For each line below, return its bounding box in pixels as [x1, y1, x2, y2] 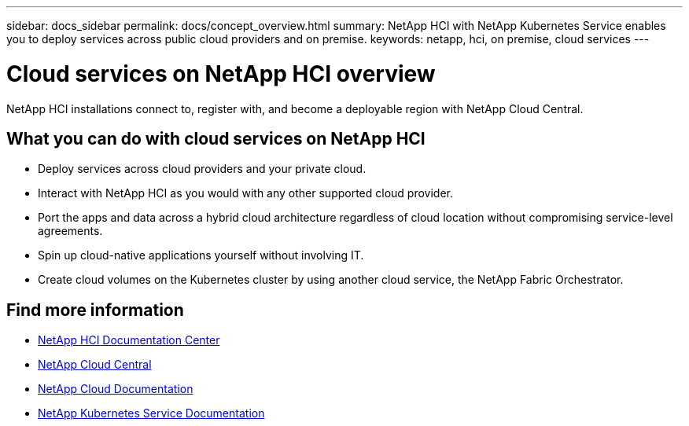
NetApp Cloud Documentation [38, 382, 193, 396]
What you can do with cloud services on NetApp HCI [6, 128, 426, 149]
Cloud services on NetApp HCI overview [6, 60, 436, 87]
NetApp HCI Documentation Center [38, 333, 220, 347]
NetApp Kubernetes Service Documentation [38, 406, 265, 420]
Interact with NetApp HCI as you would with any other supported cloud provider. [38, 186, 453, 200]
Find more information [6, 299, 184, 320]
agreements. [38, 224, 103, 238]
